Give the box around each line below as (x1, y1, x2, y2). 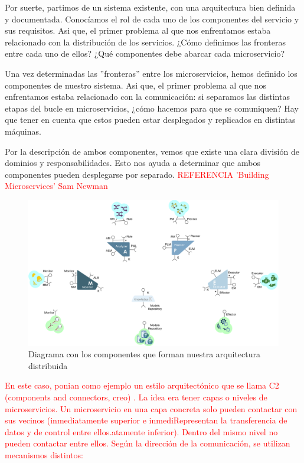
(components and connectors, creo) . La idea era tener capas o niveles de (5, 391, 267, 403)
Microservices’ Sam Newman (5, 180, 108, 192)
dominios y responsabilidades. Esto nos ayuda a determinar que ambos (5, 156, 260, 169)
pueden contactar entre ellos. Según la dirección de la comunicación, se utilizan (5, 437, 290, 449)
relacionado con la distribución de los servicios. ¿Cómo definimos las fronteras (5, 35, 286, 48)
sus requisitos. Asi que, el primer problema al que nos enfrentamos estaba (5, 24, 271, 37)
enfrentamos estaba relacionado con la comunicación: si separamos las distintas (5, 90, 290, 103)
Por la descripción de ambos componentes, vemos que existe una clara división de (5, 145, 299, 157)
